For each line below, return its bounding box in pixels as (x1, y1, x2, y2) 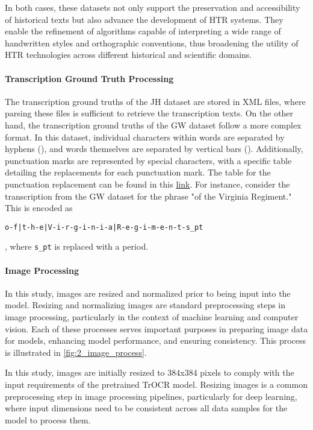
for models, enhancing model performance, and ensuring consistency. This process (5, 334, 306, 347)
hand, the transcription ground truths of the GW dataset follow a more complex (5, 118, 302, 131)
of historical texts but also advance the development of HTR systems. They (5, 13, 284, 25)
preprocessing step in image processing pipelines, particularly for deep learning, (5, 390, 297, 402)
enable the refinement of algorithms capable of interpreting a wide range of (5, 25, 281, 37)
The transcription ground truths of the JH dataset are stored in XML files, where (5, 95, 306, 107)
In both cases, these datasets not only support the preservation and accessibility (5, 1, 300, 13)
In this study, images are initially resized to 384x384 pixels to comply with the (5, 366, 294, 379)
